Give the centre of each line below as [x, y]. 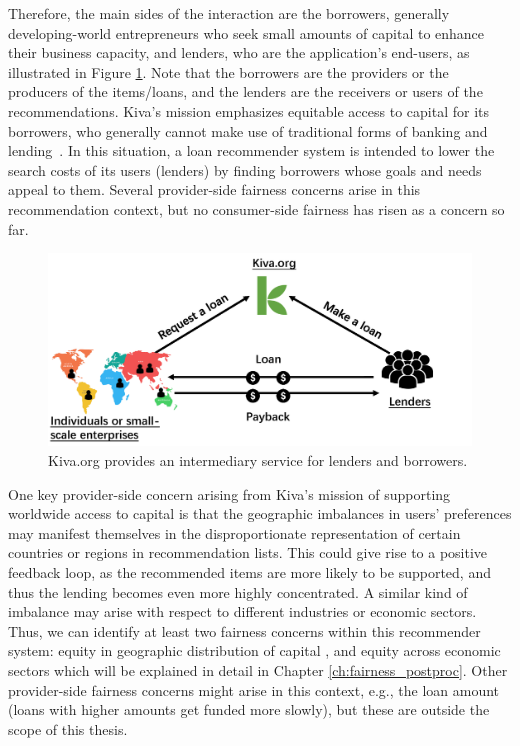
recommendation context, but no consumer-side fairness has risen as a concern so [256, 208]
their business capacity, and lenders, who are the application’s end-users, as [239, 52]
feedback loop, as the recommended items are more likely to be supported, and [249, 572]
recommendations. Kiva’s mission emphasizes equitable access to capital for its [248, 110]
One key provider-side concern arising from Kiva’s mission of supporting [229, 493]
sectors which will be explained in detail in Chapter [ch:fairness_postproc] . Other [258, 670]
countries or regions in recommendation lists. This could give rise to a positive [248, 552]
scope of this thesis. [68, 728]
